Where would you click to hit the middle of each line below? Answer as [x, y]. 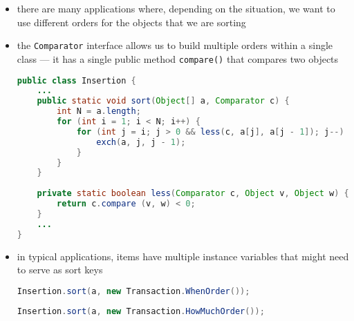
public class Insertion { [76, 80]
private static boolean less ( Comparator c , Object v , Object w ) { [193, 194]
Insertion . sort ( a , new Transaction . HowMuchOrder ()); [141, 311]
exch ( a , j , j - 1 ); [141, 142]
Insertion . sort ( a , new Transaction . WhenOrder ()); [133, 291]
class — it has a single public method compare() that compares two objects [178, 58]
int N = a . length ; [99, 111]
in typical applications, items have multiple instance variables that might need [183, 256]
